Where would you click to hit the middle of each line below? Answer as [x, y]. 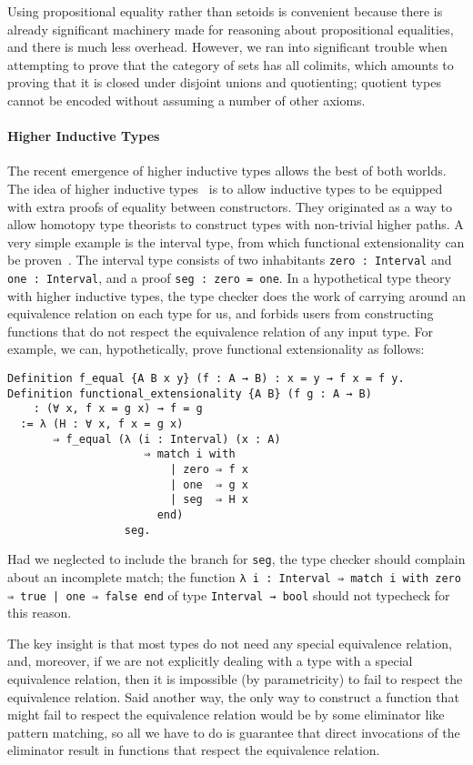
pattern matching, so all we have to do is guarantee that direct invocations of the [234, 732]
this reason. [40, 613]
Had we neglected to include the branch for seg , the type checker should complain [236, 559]
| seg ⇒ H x [209, 500]
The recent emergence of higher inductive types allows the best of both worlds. [227, 171]
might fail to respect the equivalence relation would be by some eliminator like [226, 715]
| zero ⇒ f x [209, 469]
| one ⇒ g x [209, 484]
